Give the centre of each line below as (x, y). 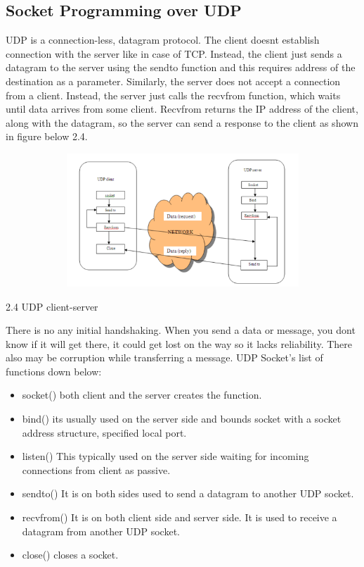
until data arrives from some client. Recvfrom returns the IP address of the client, (182, 109)
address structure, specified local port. (104, 432)
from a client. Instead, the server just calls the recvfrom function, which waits (173, 95)
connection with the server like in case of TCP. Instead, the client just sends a (174, 53)
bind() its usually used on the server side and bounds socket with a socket (182, 419)
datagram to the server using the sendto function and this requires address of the (181, 67)
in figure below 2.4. (47, 136)
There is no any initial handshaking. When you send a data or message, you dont (181, 330)
